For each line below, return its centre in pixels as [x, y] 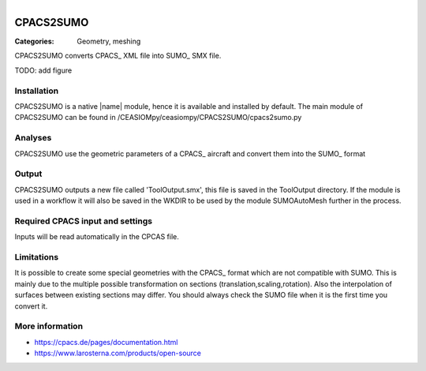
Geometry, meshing [109, 41]
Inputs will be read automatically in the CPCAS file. [97, 237]
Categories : [34, 41]
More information [49, 326]
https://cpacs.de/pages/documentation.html [106, 342]
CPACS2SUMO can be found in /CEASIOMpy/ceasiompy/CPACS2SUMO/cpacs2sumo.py [158, 118]
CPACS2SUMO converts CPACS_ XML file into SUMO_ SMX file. [118, 56]
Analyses [33, 138]
